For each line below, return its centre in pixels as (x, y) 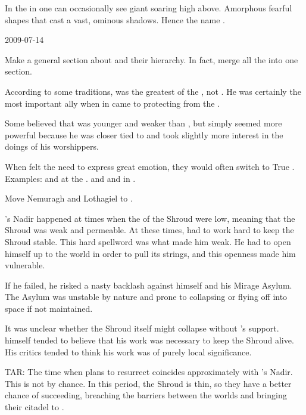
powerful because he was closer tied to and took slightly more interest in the (144, 134)
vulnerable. (25, 265)
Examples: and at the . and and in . (70, 178)
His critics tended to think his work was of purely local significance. (128, 351)
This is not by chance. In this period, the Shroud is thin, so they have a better (148, 383)
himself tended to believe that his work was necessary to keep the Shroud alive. (149, 340)
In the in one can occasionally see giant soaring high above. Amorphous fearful (149, 8)
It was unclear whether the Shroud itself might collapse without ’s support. (142, 328)
